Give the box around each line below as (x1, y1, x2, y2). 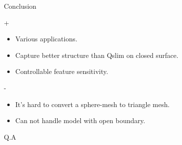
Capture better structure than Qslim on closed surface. (15, 50, 179, 60)
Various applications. (15, 34, 77, 44)
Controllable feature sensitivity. (15, 66, 108, 76)
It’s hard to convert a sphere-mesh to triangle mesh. (15, 99, 170, 109)
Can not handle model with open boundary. (15, 115, 145, 126)
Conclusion (4, 1, 36, 11)
